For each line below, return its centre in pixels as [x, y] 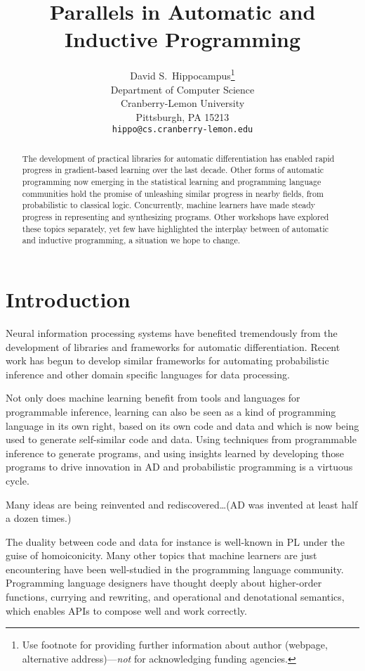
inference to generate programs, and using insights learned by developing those [175, 453]
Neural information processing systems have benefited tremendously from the [172, 332]
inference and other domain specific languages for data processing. [148, 374]
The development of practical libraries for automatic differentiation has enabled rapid [178, 158]
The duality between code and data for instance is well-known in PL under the [175, 541]
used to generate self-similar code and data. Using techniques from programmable [181, 439]
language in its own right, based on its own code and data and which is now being [182, 425]
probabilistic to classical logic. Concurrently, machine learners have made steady [169, 205]
